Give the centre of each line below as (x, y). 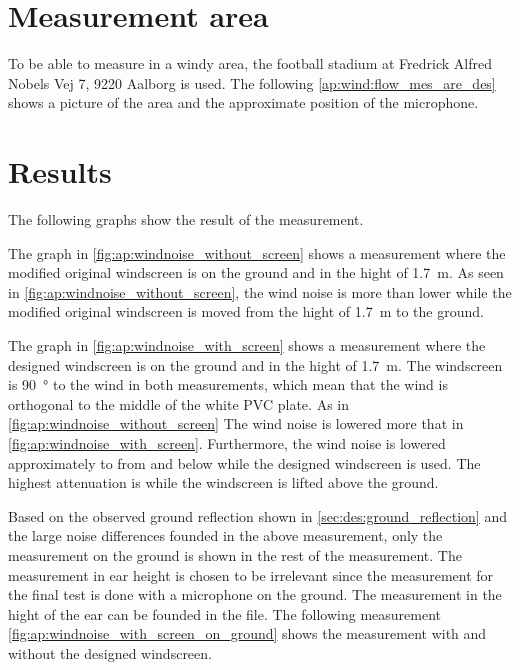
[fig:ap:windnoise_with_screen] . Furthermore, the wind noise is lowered (227, 442)
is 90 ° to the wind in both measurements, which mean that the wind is (228, 384)
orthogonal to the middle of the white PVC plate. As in (178, 403)
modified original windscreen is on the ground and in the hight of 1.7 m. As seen (256, 272)
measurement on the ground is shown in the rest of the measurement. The (235, 554)
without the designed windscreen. (110, 652)
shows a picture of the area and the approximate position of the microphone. (243, 102)
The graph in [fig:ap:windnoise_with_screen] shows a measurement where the (247, 345)
